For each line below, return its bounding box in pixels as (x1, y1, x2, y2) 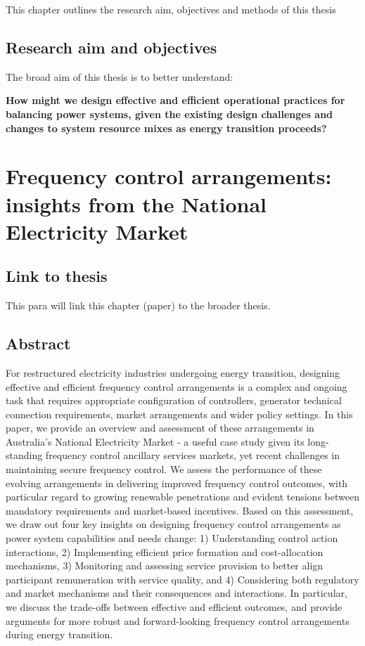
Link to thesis (6, 265, 108, 287)
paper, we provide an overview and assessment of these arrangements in (6, 420, 314, 435)
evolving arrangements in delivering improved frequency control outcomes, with (6, 475, 348, 490)
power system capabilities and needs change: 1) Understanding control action (6, 531, 338, 545)
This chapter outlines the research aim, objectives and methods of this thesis (6, 2, 336, 16)
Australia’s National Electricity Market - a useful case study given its (6, 434, 305, 448)
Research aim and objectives (6, 36, 217, 58)
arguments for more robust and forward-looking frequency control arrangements (6, 613, 350, 628)
